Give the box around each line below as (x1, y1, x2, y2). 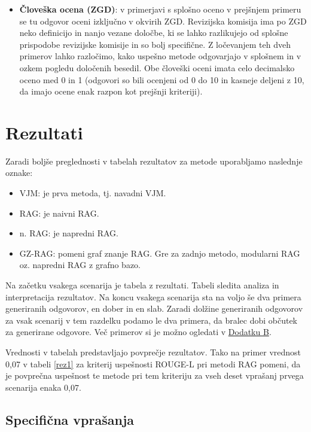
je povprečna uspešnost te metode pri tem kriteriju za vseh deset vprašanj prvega (5, 369, 304, 382)
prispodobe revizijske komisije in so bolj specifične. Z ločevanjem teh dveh (19, 38, 291, 50)
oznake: (5, 166, 33, 179)
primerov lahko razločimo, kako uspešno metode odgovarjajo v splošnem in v (19, 50, 301, 62)
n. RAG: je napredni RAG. (19, 227, 118, 239)
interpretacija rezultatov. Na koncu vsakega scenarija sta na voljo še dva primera (5, 290, 301, 303)
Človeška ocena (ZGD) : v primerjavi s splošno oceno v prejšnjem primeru (19, 3, 301, 15)
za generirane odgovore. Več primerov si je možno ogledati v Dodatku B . (5, 325, 272, 338)
